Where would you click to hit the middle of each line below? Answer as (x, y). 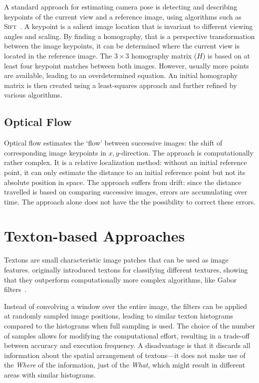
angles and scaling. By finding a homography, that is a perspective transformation (129, 36)
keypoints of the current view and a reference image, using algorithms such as (123, 16)
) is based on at (226, 55)
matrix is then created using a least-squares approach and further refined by (121, 85)
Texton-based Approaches (95, 236)
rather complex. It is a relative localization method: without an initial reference (126, 162)
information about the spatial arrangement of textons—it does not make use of (125, 355)
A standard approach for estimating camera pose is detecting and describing (121, 6)
